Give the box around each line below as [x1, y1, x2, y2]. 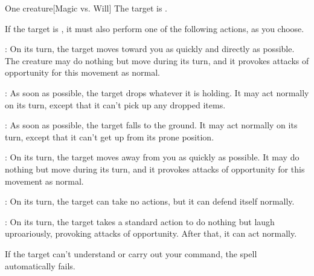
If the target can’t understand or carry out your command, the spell [5, 247, 257, 260]
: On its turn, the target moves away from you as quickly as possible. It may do [5, 151, 300, 163]
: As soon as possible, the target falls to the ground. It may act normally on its [5, 119, 298, 131]
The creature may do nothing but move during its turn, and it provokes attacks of [5, 54, 309, 67]
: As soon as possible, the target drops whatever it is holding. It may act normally [5, 86, 309, 99]
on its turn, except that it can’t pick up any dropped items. [5, 98, 226, 111]
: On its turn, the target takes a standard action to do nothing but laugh [5, 215, 275, 228]
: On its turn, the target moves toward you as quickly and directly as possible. [5, 42, 295, 55]
